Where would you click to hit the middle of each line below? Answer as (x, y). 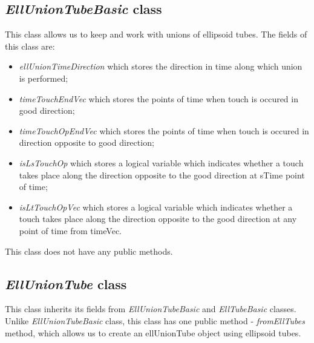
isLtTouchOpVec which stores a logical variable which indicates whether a (156, 207)
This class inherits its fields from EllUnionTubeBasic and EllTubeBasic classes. (151, 309)
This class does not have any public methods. (89, 251)
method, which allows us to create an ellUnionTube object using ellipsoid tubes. (153, 332)
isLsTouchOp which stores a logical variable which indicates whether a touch (161, 162)
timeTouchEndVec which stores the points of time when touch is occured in (159, 98)
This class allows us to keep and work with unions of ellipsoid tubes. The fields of (156, 34)
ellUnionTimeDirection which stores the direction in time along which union (161, 66)
